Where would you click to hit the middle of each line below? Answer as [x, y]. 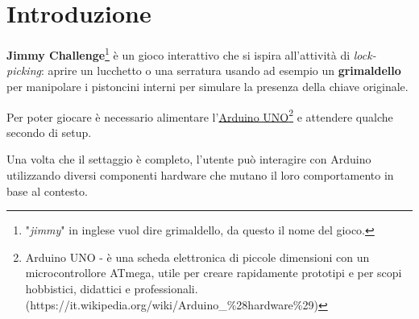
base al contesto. [47, 191]
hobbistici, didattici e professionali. [112, 288]
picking [24, 70]
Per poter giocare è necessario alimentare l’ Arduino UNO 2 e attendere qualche [200, 115]
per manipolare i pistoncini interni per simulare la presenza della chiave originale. [207, 86]
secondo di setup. [49, 132]
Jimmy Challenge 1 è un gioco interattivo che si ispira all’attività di [178, 54]
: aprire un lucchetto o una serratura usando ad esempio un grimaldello [221, 70]
